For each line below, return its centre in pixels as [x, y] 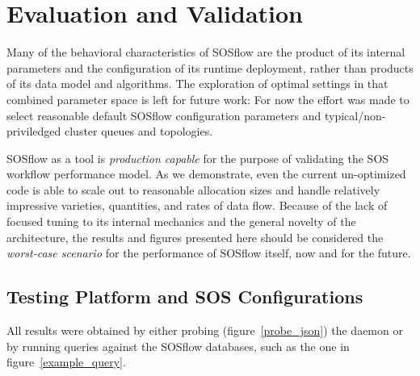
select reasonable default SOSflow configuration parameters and [164, 115]
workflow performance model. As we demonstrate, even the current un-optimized [206, 174]
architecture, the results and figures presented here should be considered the [195, 237]
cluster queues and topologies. [139, 131]
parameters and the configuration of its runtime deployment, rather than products [210, 67]
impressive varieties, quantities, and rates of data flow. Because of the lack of [197, 205]
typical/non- [355, 115]
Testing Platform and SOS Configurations [185, 297]
